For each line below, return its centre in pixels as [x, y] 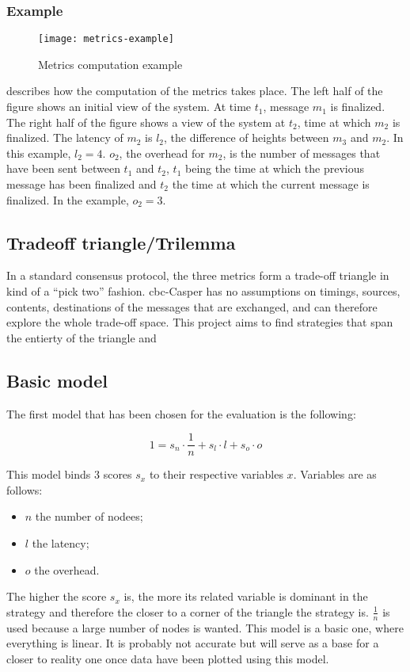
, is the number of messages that [302, 153]
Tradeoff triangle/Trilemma [121, 242]
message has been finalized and [82, 184]
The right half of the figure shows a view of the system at [146, 122]
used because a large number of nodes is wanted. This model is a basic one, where [205, 627]
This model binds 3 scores [69, 474]
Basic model [57, 380]
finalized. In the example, [68, 199]
